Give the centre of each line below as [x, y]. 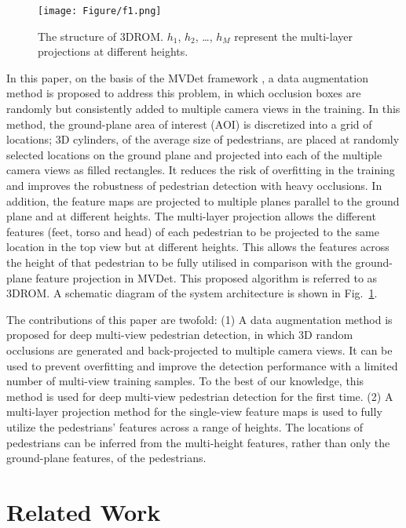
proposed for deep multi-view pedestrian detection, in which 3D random [180, 335]
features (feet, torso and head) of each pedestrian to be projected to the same [193, 231]
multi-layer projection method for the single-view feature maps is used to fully [194, 411]
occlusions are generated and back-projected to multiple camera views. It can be [199, 350]
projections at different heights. [113, 51]
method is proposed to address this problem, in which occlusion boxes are [184, 93]
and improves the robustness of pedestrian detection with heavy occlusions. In [194, 185]
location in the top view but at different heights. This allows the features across [198, 247]
